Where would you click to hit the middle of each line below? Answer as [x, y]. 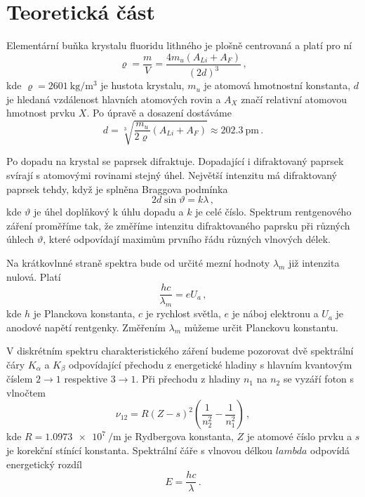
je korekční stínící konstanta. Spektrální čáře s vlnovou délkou [140, 450]
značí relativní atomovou [294, 99]
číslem [20, 379]
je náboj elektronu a [275, 313]
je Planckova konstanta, [84, 313]
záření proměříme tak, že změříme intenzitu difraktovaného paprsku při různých [178, 225]
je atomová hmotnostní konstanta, [277, 85]
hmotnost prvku [41, 113]
